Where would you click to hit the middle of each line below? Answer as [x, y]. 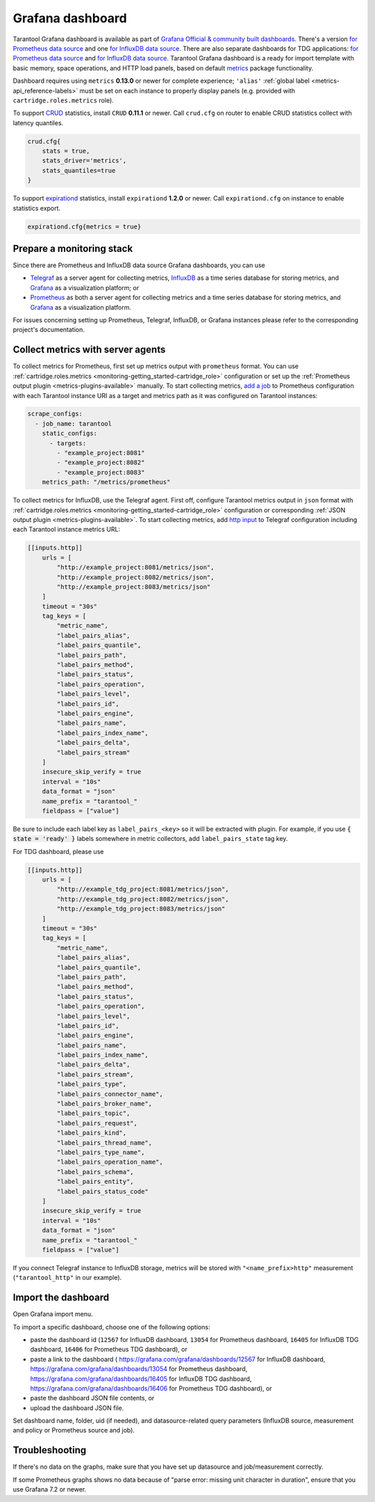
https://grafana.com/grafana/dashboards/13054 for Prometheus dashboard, [139, 1369]
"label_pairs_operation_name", [110, 1162]
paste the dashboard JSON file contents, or [92, 1398]
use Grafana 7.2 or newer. [50, 1489]
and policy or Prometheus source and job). [74, 1430]
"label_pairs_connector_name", [110, 1094]
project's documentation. [49, 330]
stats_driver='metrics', [84, 161]
